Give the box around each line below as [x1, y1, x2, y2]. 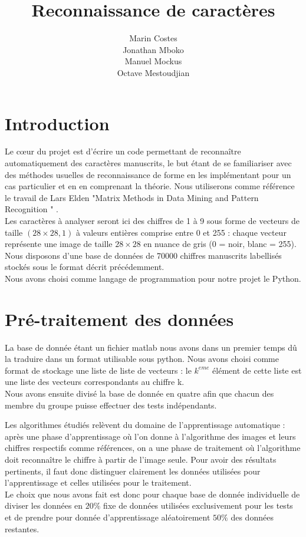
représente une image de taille [5, 238, 113, 250]
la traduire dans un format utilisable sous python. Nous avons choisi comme [5, 352, 279, 365]
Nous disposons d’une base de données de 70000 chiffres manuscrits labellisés [5, 249, 282, 261]
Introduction [5, 111, 110, 135]
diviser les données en [5, 499, 83, 512]
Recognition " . [5, 203, 59, 215]
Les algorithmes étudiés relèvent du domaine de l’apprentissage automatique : [5, 419, 285, 431]
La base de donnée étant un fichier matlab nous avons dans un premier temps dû [5, 341, 297, 353]
